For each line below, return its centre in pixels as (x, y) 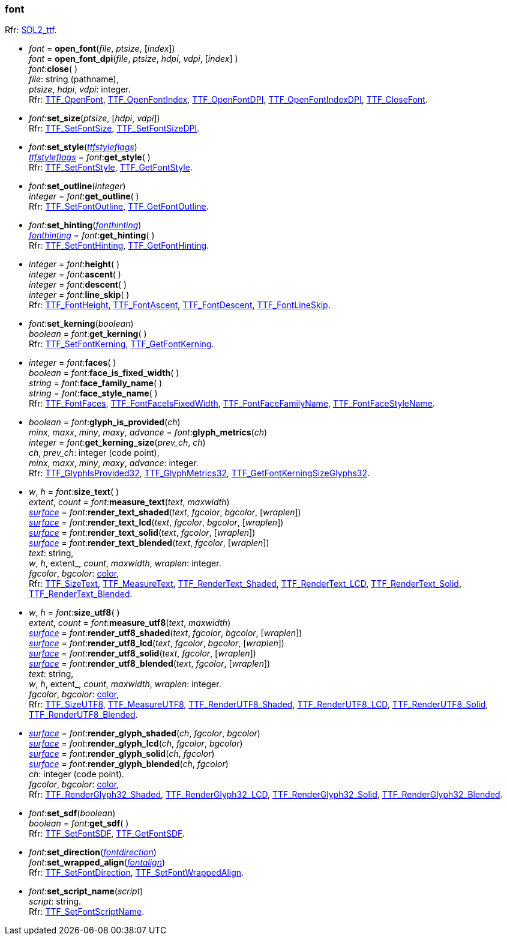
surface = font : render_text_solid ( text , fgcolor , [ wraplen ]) (142, 533)
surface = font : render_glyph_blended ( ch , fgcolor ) (129, 764)
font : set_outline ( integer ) (77, 186)
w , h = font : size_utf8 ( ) (74, 613)
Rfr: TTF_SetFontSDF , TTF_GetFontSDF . (107, 834)
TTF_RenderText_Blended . (81, 594)
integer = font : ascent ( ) (75, 274)
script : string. (55, 902)
